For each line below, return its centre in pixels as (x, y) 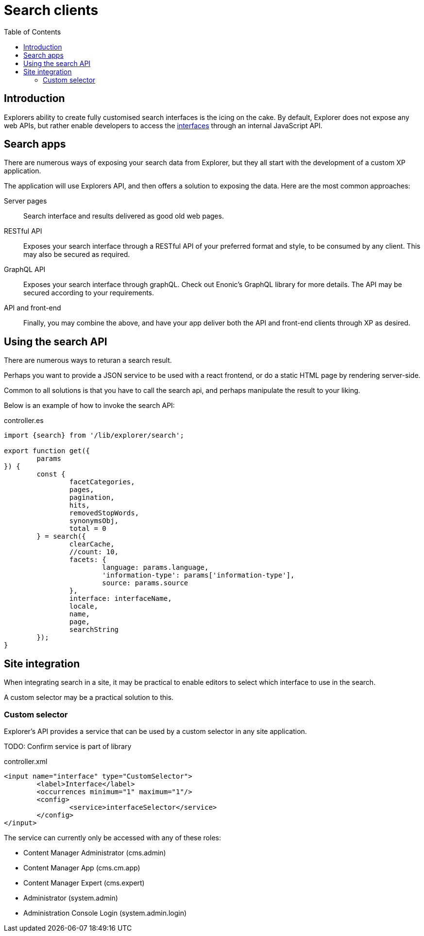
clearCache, (92, 544)
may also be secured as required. (77, 255)
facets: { (88, 560)
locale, (84, 606)
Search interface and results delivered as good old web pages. (124, 216)
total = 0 (88, 529)
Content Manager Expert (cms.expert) (84, 883)
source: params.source (145, 583)
